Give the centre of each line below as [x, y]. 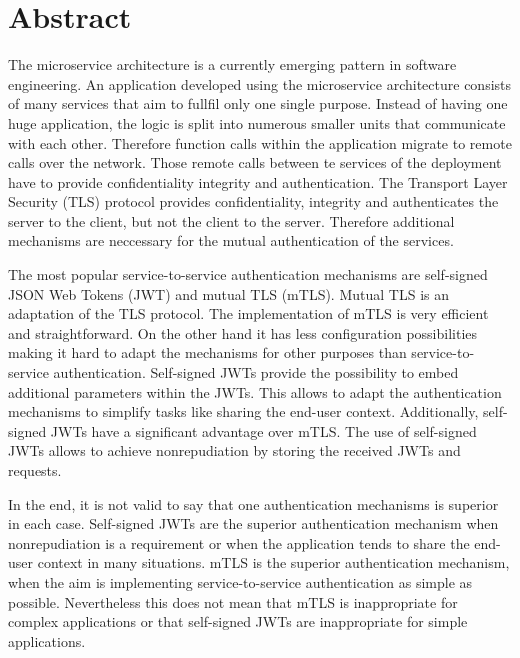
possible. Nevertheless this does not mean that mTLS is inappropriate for [233, 601]
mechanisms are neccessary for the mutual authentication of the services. [231, 240]
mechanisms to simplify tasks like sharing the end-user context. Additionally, [243, 411]
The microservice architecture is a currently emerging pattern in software [232, 64]
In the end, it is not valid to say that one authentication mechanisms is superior [253, 503]
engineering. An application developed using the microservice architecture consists [260, 83]
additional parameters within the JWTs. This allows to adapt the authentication [255, 391]
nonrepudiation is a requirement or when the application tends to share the [239, 542]
